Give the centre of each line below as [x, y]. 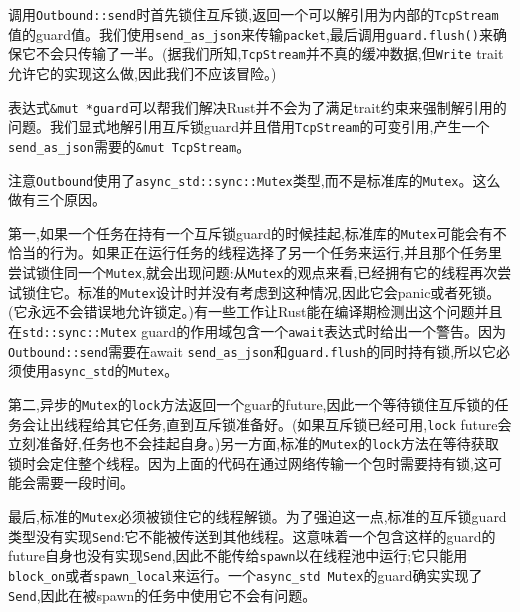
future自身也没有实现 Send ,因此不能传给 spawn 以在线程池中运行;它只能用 [238, 555]
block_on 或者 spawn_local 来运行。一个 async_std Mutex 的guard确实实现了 [245, 575]
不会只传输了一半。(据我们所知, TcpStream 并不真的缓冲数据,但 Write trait [269, 53]
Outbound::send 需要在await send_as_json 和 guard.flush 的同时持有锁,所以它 [252, 350]
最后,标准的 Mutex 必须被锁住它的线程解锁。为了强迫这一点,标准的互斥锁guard [257, 516]
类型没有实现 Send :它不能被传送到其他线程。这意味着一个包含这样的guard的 [252, 535]
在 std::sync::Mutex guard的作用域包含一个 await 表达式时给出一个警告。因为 [257, 330]
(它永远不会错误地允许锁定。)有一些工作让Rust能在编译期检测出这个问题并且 [255, 311]
